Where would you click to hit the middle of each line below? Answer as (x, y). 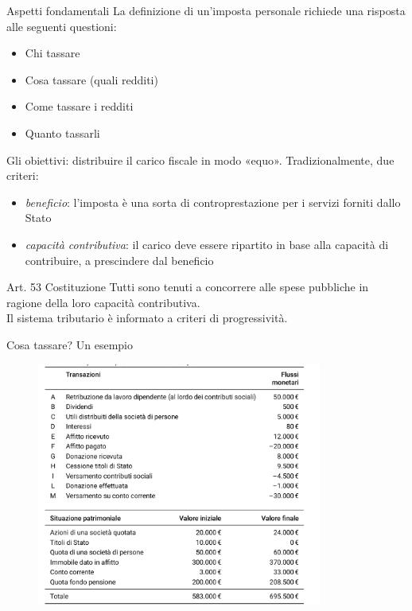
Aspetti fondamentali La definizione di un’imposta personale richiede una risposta (206, 10)
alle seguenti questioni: (62, 26)
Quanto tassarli (62, 132)
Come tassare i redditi (79, 106)
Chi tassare (52, 53)
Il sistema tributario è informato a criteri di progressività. (147, 318)
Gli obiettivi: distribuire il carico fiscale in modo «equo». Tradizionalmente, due (200, 160)
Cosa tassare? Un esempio (70, 344)
